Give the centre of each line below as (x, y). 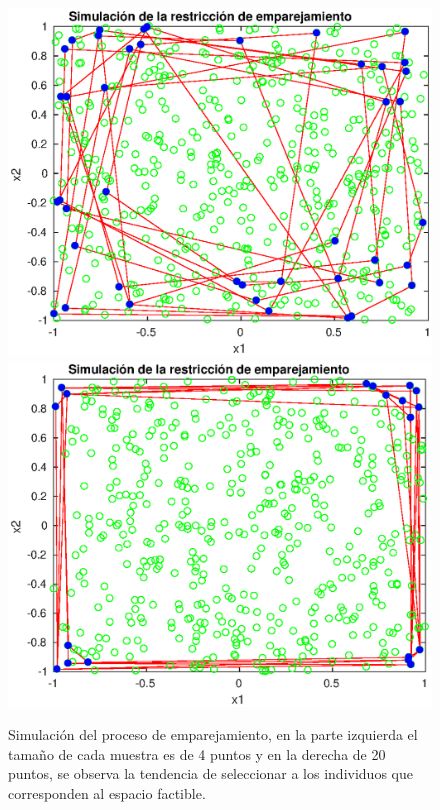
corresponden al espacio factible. (107, 792)
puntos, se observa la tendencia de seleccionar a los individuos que (210, 773)
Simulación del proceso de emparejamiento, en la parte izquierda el (213, 734)
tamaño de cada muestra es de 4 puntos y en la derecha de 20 (197, 753)
